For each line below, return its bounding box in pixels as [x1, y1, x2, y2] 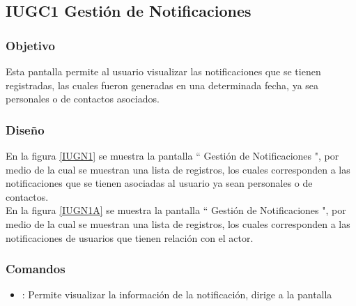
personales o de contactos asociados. [6, 91, 160, 106]
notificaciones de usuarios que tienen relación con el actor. [6, 230, 254, 245]
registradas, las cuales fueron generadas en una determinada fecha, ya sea [6, 77, 319, 92]
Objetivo [6, 36, 55, 54]
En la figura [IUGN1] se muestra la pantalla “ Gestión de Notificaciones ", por [6, 148, 339, 162]
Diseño [6, 121, 45, 138]
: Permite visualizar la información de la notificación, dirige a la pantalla [22, 287, 332, 302]
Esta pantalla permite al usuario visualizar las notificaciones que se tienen [6, 64, 321, 78]
